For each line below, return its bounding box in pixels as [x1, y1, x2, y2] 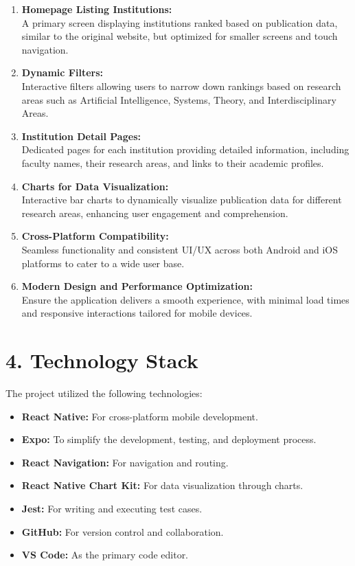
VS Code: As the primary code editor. [21, 547, 189, 562]
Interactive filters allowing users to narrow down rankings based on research [21, 78, 341, 93]
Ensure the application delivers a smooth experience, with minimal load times [21, 292, 350, 306]
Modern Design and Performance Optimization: [21, 279, 253, 293]
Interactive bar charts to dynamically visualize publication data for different [21, 192, 342, 207]
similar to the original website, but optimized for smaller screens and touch [21, 29, 338, 43]
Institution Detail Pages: [21, 128, 141, 143]
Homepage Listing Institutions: [21, 2, 172, 16]
